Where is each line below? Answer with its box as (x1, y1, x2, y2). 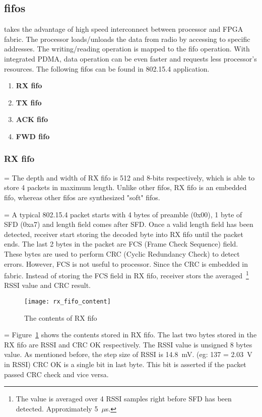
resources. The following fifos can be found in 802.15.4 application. (4, 63, 210, 74)
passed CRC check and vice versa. (4, 369, 109, 379)
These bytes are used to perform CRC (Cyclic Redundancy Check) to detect (4, 248, 240, 259)
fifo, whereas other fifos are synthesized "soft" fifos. (4, 192, 160, 202)
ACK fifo (16, 114, 48, 125)
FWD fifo (16, 131, 50, 141)
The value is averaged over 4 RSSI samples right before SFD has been (16, 393, 232, 404)
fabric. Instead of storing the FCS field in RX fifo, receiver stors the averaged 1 (4, 269, 249, 280)
